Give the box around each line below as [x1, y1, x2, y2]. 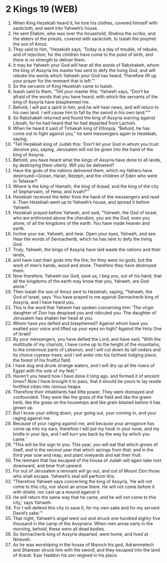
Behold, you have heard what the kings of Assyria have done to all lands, [12, 157, 162, 163]
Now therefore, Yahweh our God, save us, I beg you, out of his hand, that [12, 273, 162, 279]
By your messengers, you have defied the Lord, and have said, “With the [12, 336, 161, 342]
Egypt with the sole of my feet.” [12, 368, 77, 374]
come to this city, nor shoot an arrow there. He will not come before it [12, 484, 155, 490]
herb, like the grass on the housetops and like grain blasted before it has [12, 399, 161, 405]
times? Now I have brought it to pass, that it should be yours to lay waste [12, 378, 162, 384]
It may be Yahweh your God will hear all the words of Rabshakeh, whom [12, 62, 160, 68]
